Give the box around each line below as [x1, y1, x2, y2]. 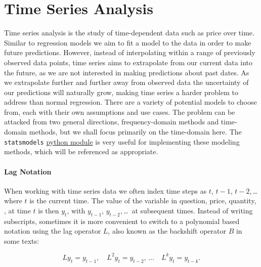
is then [38, 205, 59, 215]
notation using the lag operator [4, 226, 101, 236]
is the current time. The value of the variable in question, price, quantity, [29, 195, 256, 206]
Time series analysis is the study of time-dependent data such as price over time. [4, 27, 254, 38]
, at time [4, 205, 31, 215]
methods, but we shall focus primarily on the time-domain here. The [29, 126, 242, 137]
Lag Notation [4, 166, 52, 176]
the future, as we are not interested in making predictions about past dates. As [4, 67, 249, 77]
